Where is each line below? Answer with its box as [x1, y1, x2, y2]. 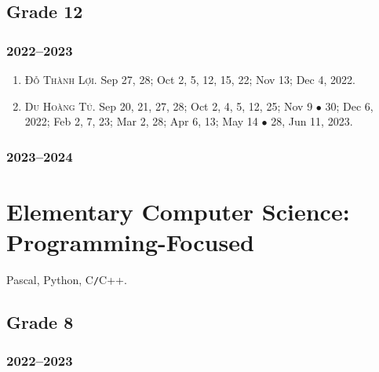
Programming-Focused [6, 226, 254, 257]
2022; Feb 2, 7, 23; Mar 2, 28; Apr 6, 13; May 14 [24, 113, 258, 129]
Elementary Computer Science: [6, 195, 350, 227]
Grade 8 [6, 309, 74, 334]
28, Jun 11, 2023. [271, 113, 353, 129]
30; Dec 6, [325, 97, 374, 114]
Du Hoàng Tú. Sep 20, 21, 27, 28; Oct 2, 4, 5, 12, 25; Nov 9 [24, 97, 313, 114]
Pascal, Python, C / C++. [6, 271, 127, 287]
